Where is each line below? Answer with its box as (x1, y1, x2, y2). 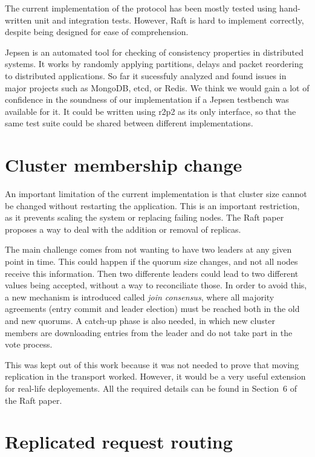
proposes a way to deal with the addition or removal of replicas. (5, 222, 241, 235)
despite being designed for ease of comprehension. (5, 25, 189, 38)
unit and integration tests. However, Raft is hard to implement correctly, (34, 13, 304, 26)
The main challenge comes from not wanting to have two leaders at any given (5, 243, 292, 256)
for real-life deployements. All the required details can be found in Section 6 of (5, 381, 297, 394)
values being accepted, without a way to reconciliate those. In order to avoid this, (5, 279, 307, 291)
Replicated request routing (5, 429, 233, 454)
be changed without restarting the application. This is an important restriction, (5, 199, 300, 212)
